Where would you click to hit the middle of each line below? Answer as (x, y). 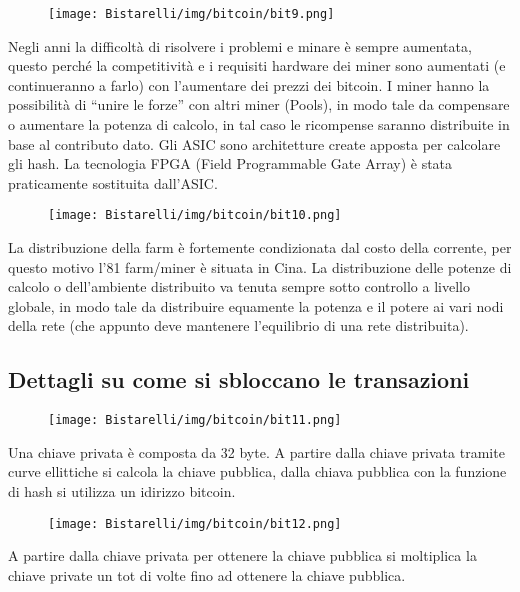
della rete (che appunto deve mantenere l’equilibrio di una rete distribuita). (238, 325)
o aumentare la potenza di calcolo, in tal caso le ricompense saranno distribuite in (259, 124)
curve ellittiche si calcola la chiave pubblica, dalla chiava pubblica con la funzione (257, 471)
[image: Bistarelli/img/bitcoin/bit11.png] (195, 420)
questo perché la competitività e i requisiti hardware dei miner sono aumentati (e (257, 65)
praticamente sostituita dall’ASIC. (113, 182)
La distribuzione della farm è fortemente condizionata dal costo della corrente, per (260, 247)
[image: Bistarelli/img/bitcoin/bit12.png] (195, 523)
